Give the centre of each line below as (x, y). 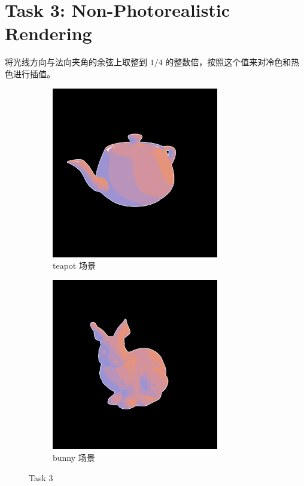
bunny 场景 (74, 457)
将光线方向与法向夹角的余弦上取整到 (76, 62)
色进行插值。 (30, 73)
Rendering (48, 33)
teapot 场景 (74, 265)
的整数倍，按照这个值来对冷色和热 (232, 62)
